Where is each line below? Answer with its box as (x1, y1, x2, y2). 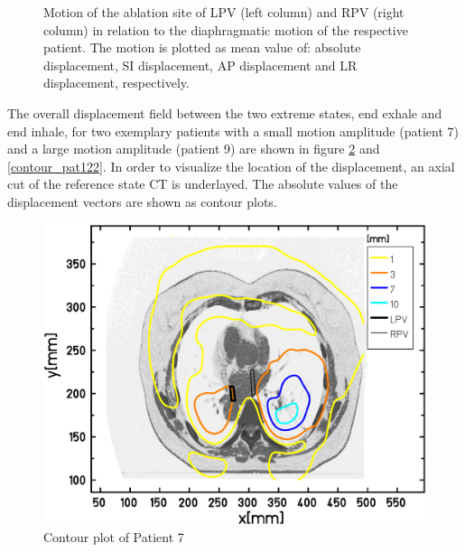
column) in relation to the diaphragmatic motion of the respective (43, 20, 408, 39)
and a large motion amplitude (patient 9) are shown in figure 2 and (7, 139, 380, 158)
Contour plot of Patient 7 (43, 528, 184, 547)
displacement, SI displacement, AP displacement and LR (43, 55, 358, 74)
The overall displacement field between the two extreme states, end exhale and (7, 103, 442, 122)
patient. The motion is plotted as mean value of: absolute (43, 38, 361, 57)
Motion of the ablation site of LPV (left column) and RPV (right (43, 3, 405, 21)
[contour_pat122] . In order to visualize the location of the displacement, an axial (7, 156, 455, 175)
